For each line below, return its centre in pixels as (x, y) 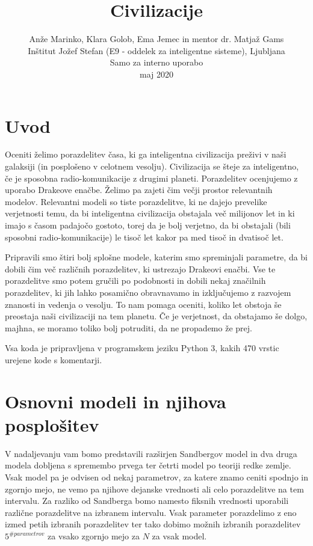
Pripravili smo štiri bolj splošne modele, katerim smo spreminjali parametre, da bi (156, 257)
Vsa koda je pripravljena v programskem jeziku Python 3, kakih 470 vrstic (142, 348)
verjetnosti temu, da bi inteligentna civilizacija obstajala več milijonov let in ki (150, 213)
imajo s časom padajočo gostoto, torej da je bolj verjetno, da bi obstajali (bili (148, 225)
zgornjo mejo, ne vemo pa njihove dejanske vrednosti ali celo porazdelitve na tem (154, 489)
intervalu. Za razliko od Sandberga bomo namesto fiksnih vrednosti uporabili (147, 501)
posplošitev (52, 424)
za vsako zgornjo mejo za (94, 536)
